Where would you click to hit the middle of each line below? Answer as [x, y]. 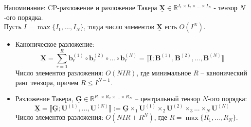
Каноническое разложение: [55, 44]
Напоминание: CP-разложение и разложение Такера [81, 7]
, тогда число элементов [119, 27]
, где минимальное [164, 72]
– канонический [224, 72]
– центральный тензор [168, 99]
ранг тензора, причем [47, 82]
